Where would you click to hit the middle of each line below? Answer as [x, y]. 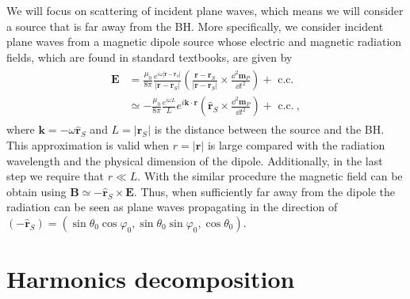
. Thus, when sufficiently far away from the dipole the [264, 191]
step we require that [56, 176]
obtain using [36, 191]
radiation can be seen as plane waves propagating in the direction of [172, 207]
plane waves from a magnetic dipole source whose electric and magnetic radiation [204, 42]
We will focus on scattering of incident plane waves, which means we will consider [205, 10]
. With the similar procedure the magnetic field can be [270, 176]
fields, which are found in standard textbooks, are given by [149, 57]
